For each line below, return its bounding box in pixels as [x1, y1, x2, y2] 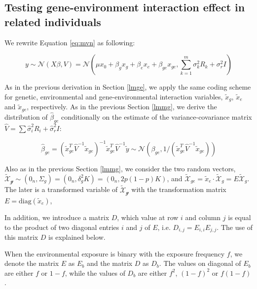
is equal [228, 212, 251, 222]
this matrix [4, 232, 38, 242]
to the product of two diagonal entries [4, 222, 119, 232]
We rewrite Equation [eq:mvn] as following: [4, 37, 135, 47]
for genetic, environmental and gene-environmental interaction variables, [4, 91, 223, 101]
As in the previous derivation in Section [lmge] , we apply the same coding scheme [4, 82, 251, 92]
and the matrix [86, 258, 133, 268]
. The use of [217, 222, 253, 232]
